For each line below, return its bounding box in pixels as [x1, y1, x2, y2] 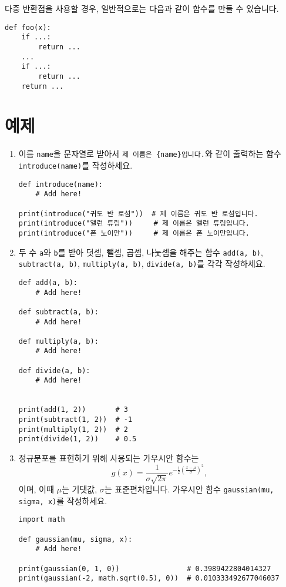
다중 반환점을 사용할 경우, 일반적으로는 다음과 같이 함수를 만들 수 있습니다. [5, 2, 279, 14]
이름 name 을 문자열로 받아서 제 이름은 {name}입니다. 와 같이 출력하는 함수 [18, 147, 281, 160]
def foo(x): [5, 23, 51, 32]
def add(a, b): [18, 278, 78, 287]
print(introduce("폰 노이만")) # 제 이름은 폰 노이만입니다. [18, 229, 250, 237]
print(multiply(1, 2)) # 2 [18, 425, 128, 434]
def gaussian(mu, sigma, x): [18, 535, 133, 544]
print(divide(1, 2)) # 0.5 [18, 435, 137, 444]
